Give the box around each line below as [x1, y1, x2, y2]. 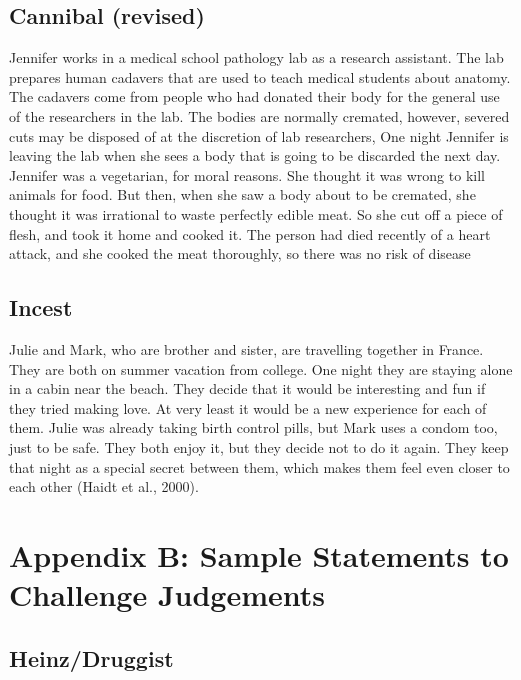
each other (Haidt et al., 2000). [9, 476, 199, 497]
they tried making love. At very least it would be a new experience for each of [9, 397, 487, 418]
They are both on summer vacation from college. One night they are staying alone [9, 358, 513, 379]
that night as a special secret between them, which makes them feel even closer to [9, 456, 510, 477]
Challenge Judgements [9, 574, 325, 615]
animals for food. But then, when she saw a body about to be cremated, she [9, 184, 476, 205]
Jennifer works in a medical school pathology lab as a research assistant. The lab [9, 47, 504, 68]
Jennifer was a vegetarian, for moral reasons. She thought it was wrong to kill [9, 164, 485, 185]
